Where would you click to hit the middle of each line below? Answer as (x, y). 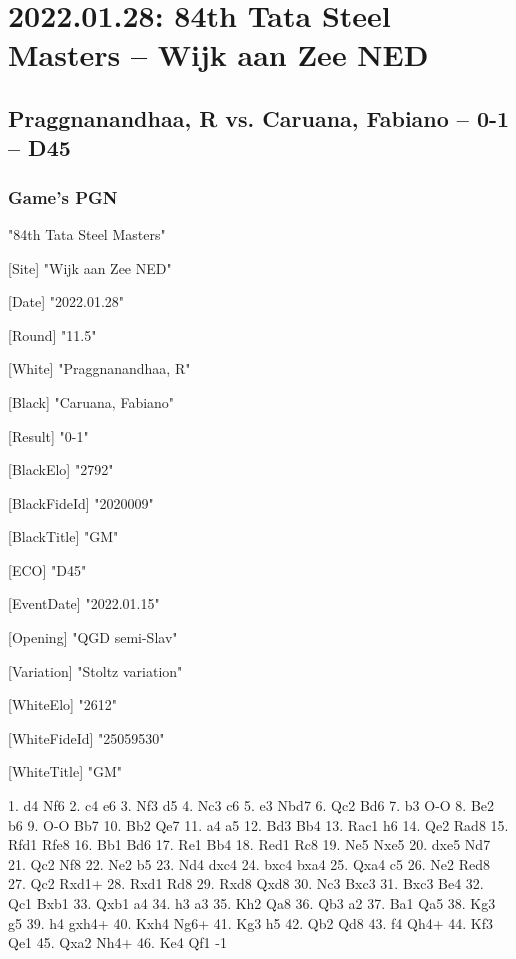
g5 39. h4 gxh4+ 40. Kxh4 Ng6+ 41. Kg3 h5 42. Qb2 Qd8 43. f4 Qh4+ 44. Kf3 (250, 922)
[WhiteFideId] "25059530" (86, 737)
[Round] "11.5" (52, 334)
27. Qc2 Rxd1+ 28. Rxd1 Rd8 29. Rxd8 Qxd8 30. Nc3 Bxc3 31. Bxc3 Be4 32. (246, 883)
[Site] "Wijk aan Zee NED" (90, 267)
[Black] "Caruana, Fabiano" (91, 401)
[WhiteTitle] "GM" (65, 771)
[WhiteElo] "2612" (63, 704)
